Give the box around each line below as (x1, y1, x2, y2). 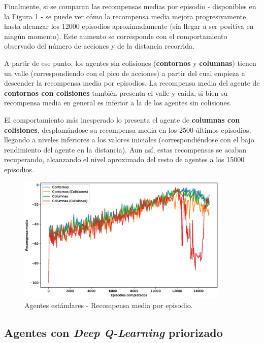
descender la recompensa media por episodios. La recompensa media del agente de (4, 78, 260, 88)
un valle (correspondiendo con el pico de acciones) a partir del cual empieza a (4, 67, 245, 78)
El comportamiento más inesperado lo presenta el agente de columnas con (4, 114, 240, 125)
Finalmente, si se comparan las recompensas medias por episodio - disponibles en (4, 1, 256, 11)
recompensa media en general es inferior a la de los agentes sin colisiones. (4, 97, 232, 108)
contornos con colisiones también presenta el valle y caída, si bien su (4, 87, 228, 98)
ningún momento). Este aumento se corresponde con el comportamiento (4, 30, 227, 41)
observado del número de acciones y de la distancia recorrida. (4, 41, 194, 51)
